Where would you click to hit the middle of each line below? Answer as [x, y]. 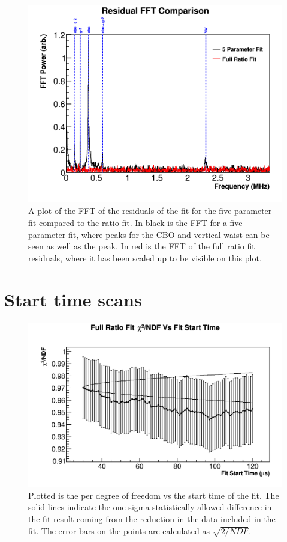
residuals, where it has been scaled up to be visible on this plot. [145, 257]
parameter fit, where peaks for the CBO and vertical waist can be [149, 234]
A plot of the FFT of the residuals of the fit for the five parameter [150, 211]
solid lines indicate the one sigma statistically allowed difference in [150, 507]
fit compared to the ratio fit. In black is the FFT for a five [135, 223]
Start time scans [73, 299]
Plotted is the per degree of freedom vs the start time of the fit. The [154, 495]
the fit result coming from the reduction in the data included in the [152, 518]
